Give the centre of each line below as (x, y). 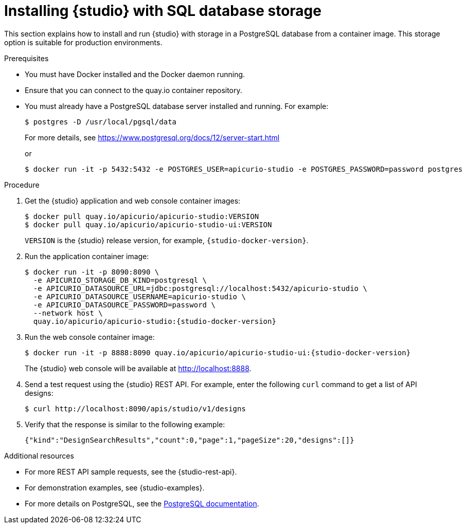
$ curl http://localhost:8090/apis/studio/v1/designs (135, 408)
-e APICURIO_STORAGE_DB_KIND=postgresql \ (120, 280)
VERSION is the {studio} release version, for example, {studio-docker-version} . (167, 240)
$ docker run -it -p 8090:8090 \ (92, 272)
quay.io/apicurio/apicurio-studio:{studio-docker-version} (155, 321)
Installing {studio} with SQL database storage (163, 11)
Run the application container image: (87, 256)
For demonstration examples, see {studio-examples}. (115, 487)
